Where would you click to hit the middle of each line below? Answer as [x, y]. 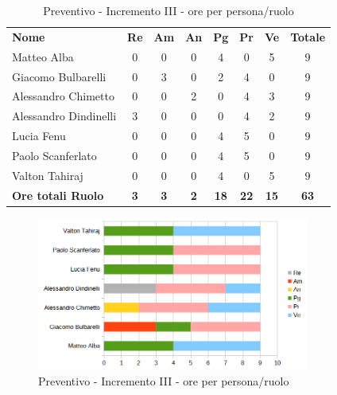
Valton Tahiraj [48, 175]
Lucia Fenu [39, 136]
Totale [308, 36]
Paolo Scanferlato [54, 155]
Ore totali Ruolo [58, 195]
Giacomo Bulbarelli [59, 76]
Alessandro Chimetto [63, 96]
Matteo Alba [43, 56]
